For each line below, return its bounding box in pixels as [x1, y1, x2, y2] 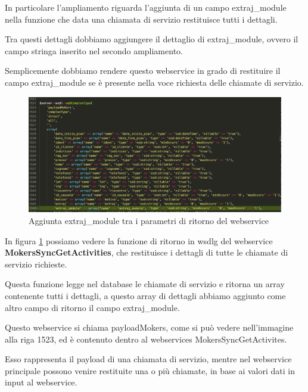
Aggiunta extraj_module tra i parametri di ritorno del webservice [29, 214, 269, 226]
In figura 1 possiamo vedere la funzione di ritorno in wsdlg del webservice [5, 234, 273, 247]
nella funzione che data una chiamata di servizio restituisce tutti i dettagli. [5, 13, 278, 25]
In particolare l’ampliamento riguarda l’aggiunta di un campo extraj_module [5, 1, 287, 13]
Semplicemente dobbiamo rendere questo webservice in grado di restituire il [5, 64, 281, 77]
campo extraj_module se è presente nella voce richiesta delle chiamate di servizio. [5, 76, 304, 88]
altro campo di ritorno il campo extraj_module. [5, 301, 180, 313]
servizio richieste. [5, 257, 67, 270]
